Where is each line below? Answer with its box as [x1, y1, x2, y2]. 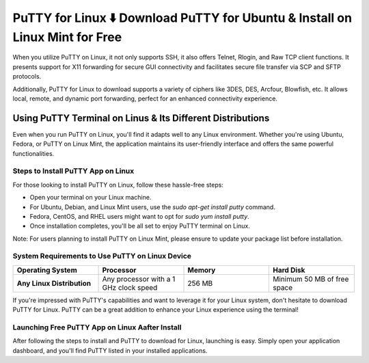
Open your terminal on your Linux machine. [29, 193, 152, 202]
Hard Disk [272, 265, 305, 275]
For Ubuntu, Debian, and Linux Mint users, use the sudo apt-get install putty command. [29, 202, 276, 211]
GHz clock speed [102, 282, 158, 292]
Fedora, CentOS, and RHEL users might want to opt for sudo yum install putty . [29, 212, 249, 220]
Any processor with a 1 [102, 274, 176, 284]
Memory [187, 265, 216, 275]
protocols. [12, 72, 42, 81]
